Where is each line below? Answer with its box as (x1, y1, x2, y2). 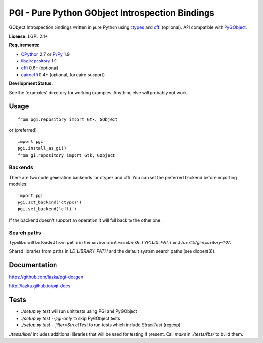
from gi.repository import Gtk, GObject (18, 152, 115, 158)
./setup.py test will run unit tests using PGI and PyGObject (21, 308, 137, 314)
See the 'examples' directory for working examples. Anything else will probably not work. (9, 89, 188, 95)
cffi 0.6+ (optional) (21, 65, 59, 71)
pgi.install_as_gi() (18, 145, 67, 151)
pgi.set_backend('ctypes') (18, 199, 82, 205)
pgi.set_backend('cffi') (18, 206, 77, 212)
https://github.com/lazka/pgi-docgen (9, 274, 84, 280)
